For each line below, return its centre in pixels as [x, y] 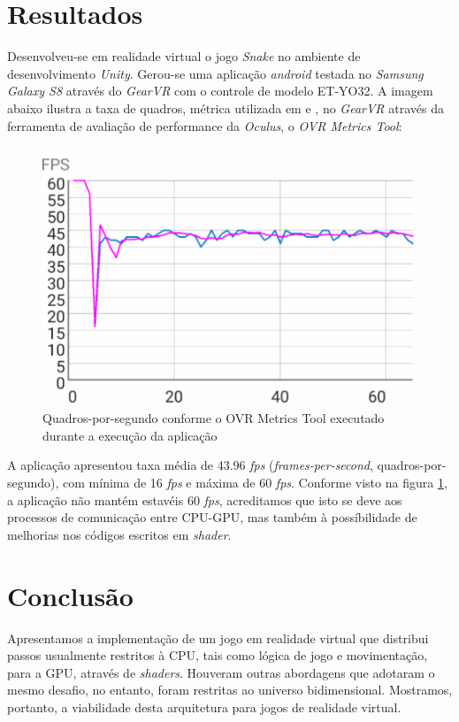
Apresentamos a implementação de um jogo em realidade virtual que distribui [218, 638]
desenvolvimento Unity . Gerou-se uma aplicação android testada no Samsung [215, 73]
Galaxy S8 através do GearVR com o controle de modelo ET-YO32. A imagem [220, 91]
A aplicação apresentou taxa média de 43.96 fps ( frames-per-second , [190, 465]
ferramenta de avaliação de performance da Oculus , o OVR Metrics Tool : [205, 125]
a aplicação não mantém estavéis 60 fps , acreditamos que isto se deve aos [205, 499]
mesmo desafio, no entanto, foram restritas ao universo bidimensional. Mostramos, [230, 690]
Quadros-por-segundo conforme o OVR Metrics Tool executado [214, 418]
